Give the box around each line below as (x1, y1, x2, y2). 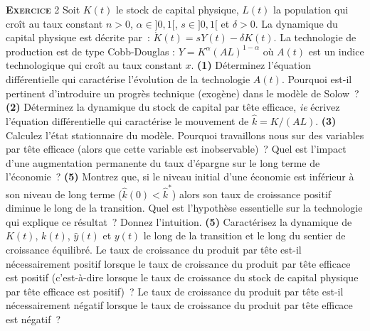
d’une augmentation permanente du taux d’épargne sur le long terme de (6, 155, 320, 170)
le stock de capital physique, (115, 2, 239, 16)
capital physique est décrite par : (6, 30, 150, 45)
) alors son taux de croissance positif (171, 186, 332, 201)
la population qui (273, 2, 349, 16)
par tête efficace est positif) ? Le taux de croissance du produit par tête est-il (6, 283, 344, 298)
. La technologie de (273, 30, 356, 45)
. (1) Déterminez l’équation (191, 58, 312, 72)
